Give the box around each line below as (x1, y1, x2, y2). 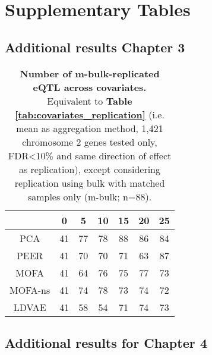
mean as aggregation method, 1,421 (16, 121, 163, 135)
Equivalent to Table (47, 93, 132, 108)
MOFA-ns (10, 282, 50, 297)
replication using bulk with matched (14, 175, 165, 190)
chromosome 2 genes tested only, (22, 134, 157, 149)
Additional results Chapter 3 (5, 37, 185, 56)
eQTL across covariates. (33, 80, 147, 94)
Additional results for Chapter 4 (5, 333, 207, 351)
